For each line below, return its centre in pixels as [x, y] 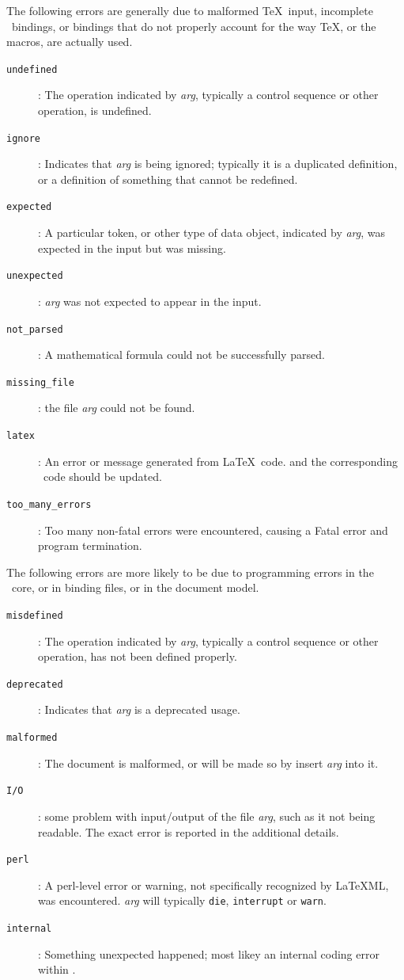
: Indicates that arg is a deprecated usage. [139, 709]
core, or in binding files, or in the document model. [135, 587]
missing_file [40, 382]
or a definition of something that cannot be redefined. [168, 179]
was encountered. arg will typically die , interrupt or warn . [182, 900]
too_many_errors [49, 504]
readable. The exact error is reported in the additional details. [189, 831]
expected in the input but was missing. [132, 248]
